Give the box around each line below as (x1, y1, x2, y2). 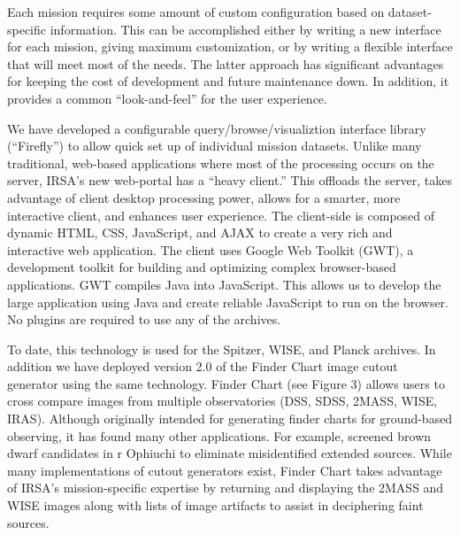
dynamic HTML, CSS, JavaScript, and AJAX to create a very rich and (7, 223, 393, 242)
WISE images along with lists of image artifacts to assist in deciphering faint (7, 496, 424, 515)
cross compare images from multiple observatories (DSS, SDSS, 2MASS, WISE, (7, 392, 438, 410)
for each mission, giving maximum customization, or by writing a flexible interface (7, 37, 453, 56)
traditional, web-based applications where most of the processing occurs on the (7, 153, 434, 172)
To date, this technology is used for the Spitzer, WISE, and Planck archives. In (7, 339, 436, 358)
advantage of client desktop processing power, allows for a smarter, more (7, 188, 401, 206)
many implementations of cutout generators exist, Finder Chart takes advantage (7, 461, 442, 479)
